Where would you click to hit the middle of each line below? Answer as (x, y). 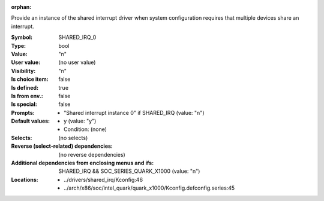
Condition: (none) (85, 129)
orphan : (21, 7)
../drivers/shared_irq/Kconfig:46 (103, 179)
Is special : (24, 104)
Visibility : (23, 71)
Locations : (25, 179)
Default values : (31, 121)
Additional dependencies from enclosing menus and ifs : (82, 163)
